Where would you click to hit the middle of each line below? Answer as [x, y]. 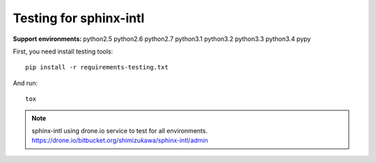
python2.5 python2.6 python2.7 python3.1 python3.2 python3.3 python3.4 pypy [197, 39]
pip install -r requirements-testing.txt [97, 67]
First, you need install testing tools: [63, 51]
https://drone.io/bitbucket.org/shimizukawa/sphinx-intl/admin [120, 140]
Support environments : [47, 39]
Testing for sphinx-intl [79, 18]
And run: [25, 83]
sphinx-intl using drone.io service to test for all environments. [120, 130]
